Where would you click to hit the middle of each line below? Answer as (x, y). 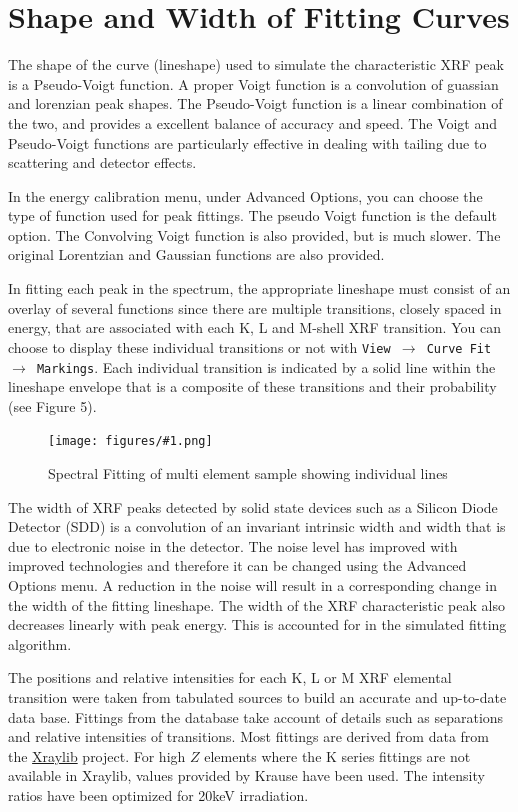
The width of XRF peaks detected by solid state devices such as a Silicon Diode (253, 506)
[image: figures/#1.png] (130, 441)
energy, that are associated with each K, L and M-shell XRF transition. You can (254, 327)
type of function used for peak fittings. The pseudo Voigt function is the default (252, 215)
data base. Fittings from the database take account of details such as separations (256, 716)
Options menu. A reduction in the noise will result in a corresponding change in (252, 584)
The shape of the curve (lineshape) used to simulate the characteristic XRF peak (256, 64)
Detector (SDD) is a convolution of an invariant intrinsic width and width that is (257, 526)
